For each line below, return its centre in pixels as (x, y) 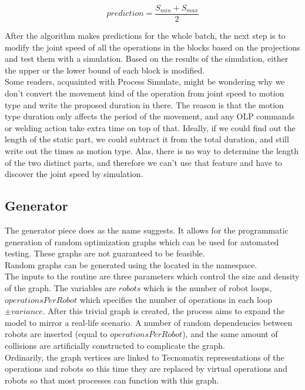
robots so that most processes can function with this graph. (112, 380)
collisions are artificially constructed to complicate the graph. (115, 345)
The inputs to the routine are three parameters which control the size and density (152, 276)
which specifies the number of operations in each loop (176, 299)
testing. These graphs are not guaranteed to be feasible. (105, 253)
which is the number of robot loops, (208, 287)
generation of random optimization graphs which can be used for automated (142, 241)
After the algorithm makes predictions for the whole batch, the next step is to (145, 36)
